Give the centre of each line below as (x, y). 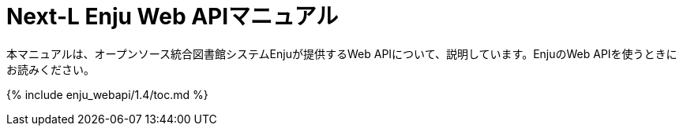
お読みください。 (51, 69)
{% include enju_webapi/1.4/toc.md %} (107, 94)
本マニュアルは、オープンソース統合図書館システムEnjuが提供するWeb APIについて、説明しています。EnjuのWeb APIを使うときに (342, 53)
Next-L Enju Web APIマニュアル (173, 16)
